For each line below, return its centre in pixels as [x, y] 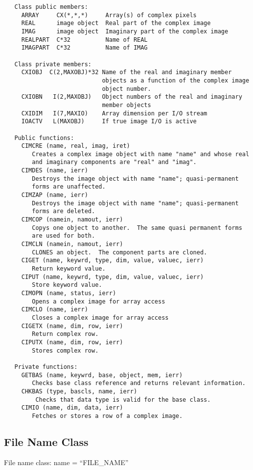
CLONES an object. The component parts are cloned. [120, 252]
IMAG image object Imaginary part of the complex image [125, 31]
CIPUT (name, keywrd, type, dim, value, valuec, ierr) [113, 277]
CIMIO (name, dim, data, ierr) [72, 408]
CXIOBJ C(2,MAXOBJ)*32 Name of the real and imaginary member [126, 72]
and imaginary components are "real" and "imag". [114, 162]
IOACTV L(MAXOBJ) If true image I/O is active [109, 122]
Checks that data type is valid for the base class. [123, 400]
